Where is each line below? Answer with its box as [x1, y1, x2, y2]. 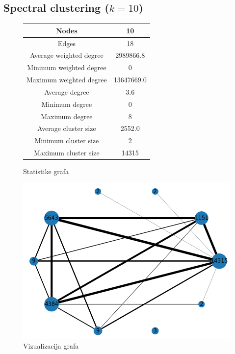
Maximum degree [41, 111, 93, 121]
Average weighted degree [29, 50, 104, 60]
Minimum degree [41, 99, 92, 109]
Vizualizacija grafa [23, 341, 79, 351]
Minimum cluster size [34, 135, 99, 146]
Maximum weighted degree [26, 75, 107, 85]
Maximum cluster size [34, 148, 100, 158]
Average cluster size [37, 123, 96, 133]
